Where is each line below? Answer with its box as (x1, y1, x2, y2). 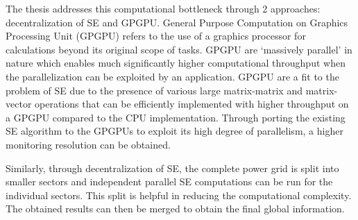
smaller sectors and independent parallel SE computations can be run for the (6, 174, 333, 189)
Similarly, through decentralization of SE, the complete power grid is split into (6, 160, 339, 175)
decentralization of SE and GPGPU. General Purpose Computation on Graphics (6, 15, 348, 29)
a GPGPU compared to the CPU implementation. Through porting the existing (6, 110, 346, 124)
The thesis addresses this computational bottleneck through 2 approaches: (6, 1, 321, 15)
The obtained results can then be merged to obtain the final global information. (6, 201, 345, 216)
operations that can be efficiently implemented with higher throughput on (35, 96, 349, 111)
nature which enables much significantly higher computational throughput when (6, 56, 346, 70)
